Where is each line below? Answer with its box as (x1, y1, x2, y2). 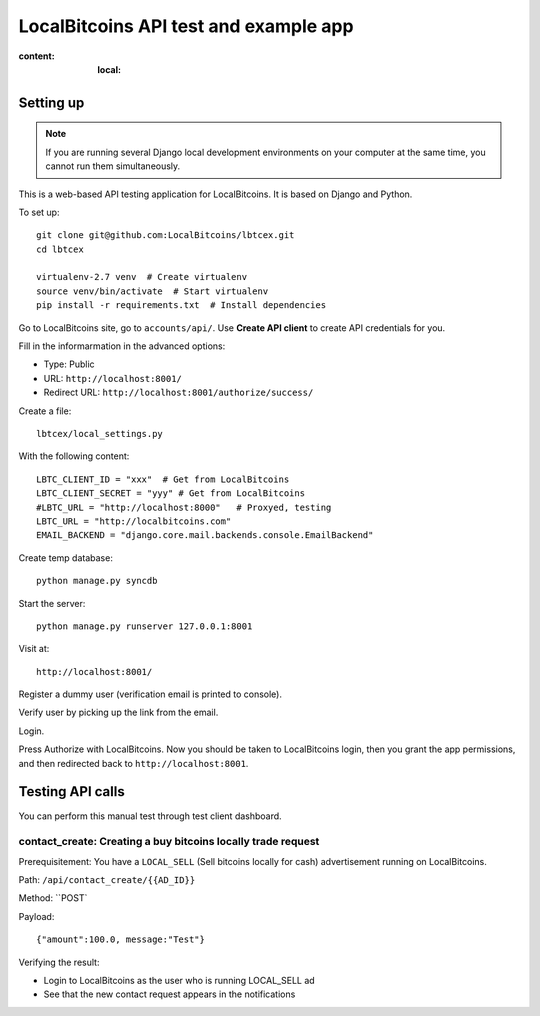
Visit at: (18, 643, 50, 655)
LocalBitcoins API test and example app (18, 15, 354, 37)
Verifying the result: (18, 956, 100, 968)
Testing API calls (18, 783, 125, 800)
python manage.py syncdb (36, 575, 158, 587)
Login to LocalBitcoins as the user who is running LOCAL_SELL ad (43, 975, 315, 987)
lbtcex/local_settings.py (36, 428, 164, 439)
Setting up (18, 94, 85, 111)
